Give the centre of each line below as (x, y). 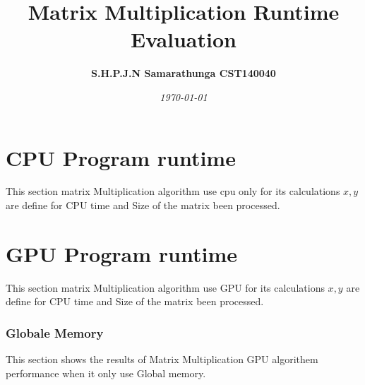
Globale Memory (55, 332)
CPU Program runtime (121, 157)
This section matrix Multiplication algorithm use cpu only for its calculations (173, 191)
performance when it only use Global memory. (106, 373)
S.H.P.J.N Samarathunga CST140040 (184, 73)
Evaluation (184, 39)
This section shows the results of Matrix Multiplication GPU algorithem (162, 359)
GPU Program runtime (121, 253)
